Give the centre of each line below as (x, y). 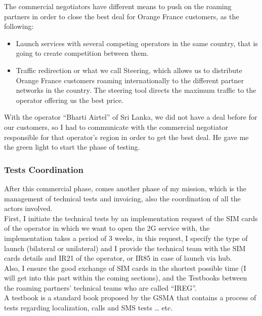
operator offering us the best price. (70, 100)
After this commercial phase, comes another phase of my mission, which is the (125, 188)
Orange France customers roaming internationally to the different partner (130, 80)
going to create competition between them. (82, 53)
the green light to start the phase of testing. (72, 147)
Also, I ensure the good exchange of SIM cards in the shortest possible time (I (125, 268)
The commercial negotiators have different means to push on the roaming (118, 6)
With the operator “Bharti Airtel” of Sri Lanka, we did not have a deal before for (131, 117)
